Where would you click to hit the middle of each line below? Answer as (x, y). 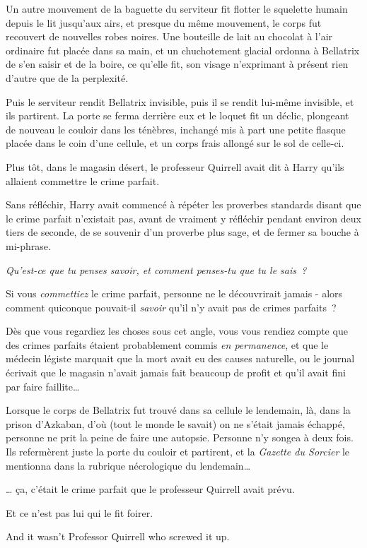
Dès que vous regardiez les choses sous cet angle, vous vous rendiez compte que (177, 331)
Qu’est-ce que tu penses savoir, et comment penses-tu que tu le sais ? (156, 269)
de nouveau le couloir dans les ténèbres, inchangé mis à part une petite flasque (176, 129)
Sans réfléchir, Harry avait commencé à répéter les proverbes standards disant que (183, 204)
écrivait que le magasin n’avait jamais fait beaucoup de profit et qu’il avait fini (176, 373)
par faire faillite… (43, 386)
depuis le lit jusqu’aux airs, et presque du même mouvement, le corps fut (164, 22)
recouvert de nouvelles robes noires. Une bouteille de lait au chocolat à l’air (169, 36)
